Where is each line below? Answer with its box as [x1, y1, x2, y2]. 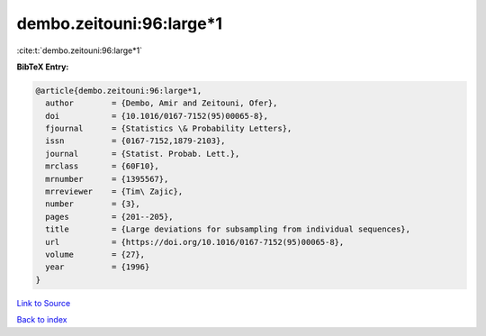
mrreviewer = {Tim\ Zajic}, [45, 186, 184, 197]
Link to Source [16, 297, 71, 308]
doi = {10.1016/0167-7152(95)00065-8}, [45, 111, 269, 121]
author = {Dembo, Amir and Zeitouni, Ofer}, [45, 98, 278, 108]
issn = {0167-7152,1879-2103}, [45, 136, 226, 146]
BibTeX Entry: [16, 61, 69, 72]
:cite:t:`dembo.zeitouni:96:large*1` [16, 45, 143, 56]
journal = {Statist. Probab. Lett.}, [45, 149, 240, 159]
